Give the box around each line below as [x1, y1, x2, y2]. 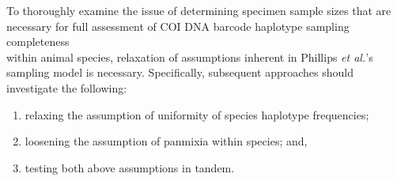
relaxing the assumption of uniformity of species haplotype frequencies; [25, 106, 369, 123]
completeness [6, 33, 70, 50]
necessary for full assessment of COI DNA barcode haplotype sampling [6, 17, 350, 34]
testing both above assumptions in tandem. [25, 159, 235, 175]
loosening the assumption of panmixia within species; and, [25, 133, 308, 149]
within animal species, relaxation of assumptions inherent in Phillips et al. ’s [6, 48, 373, 65]
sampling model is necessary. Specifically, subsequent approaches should [6, 64, 354, 81]
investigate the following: [6, 79, 127, 96]
